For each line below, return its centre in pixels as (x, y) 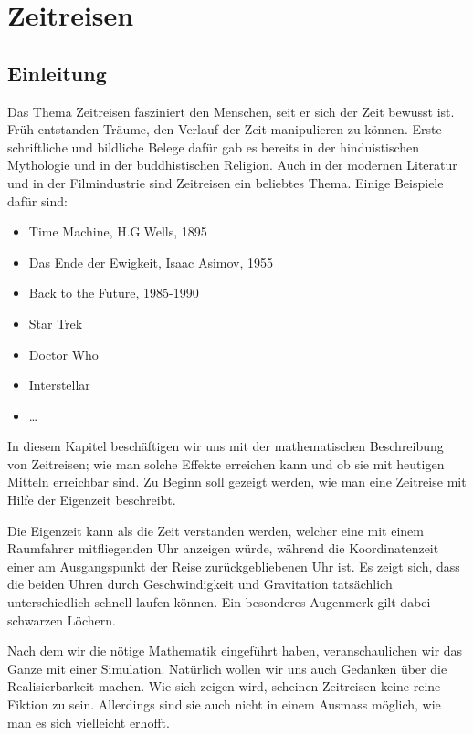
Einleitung (57, 73)
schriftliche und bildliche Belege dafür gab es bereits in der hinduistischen (214, 147)
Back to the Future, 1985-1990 (114, 293)
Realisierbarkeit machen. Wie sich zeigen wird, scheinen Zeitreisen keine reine (224, 686)
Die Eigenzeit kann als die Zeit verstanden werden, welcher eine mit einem (215, 530)
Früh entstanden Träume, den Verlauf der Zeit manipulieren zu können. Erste (225, 129)
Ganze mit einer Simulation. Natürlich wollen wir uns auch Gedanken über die (227, 668)
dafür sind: (37, 200)
